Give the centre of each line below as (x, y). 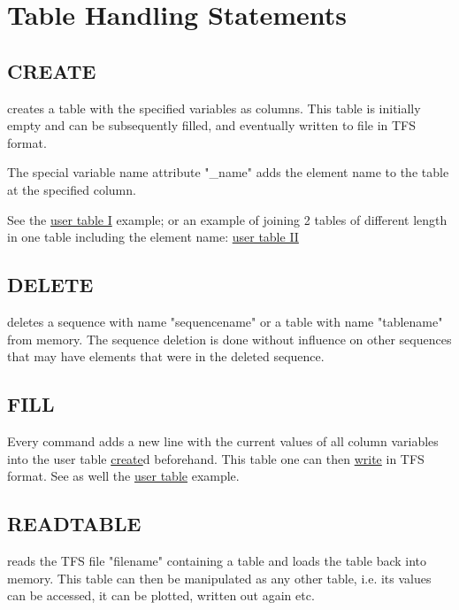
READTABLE (74, 524)
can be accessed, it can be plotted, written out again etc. (161, 595)
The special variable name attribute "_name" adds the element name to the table (228, 172)
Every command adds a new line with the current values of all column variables (223, 440)
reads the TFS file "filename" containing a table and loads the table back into (217, 560)
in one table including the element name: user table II (153, 237)
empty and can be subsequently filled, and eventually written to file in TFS (212, 125)
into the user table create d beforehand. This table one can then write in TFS (216, 458)
